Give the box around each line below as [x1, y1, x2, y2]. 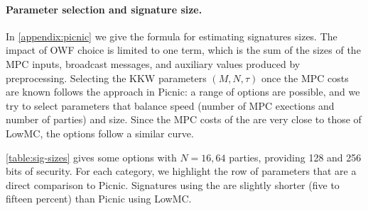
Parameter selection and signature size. [6, 1, 202, 16]
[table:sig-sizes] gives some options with [6, 149, 177, 164]
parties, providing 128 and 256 [229, 149, 362, 164]
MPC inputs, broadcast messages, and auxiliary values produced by [6, 56, 301, 71]
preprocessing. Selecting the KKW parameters [6, 70, 207, 85]
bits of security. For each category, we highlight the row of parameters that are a [6, 164, 357, 178]
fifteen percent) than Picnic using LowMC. [6, 191, 192, 206]
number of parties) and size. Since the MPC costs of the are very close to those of [6, 112, 362, 127]
